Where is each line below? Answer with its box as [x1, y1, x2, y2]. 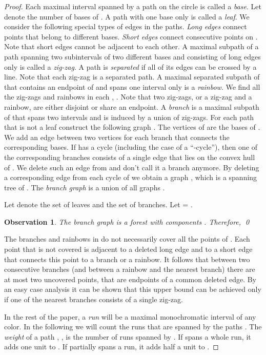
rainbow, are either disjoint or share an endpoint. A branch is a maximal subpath [4, 101, 259, 112]
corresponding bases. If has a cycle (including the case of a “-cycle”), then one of [4, 142, 257, 152]
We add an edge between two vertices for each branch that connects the [4, 131, 230, 142]
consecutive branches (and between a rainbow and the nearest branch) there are [4, 264, 255, 274]
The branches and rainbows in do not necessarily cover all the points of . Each [4, 233, 250, 244]
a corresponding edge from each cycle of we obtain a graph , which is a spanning [4, 172, 257, 183]
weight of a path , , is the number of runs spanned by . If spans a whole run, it [4, 331, 251, 342]
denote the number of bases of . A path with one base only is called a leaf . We [4, 11, 250, 22]
